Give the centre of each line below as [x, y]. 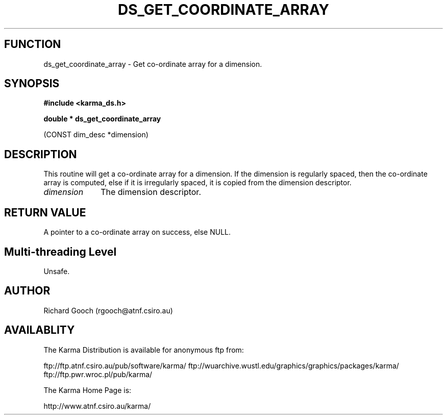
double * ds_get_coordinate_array [102, 119]
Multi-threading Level [60, 252]
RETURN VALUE [45, 212]
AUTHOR [27, 291]
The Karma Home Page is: [88, 390]
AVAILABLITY [40, 330]
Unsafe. [57, 271]
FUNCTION [33, 44]
